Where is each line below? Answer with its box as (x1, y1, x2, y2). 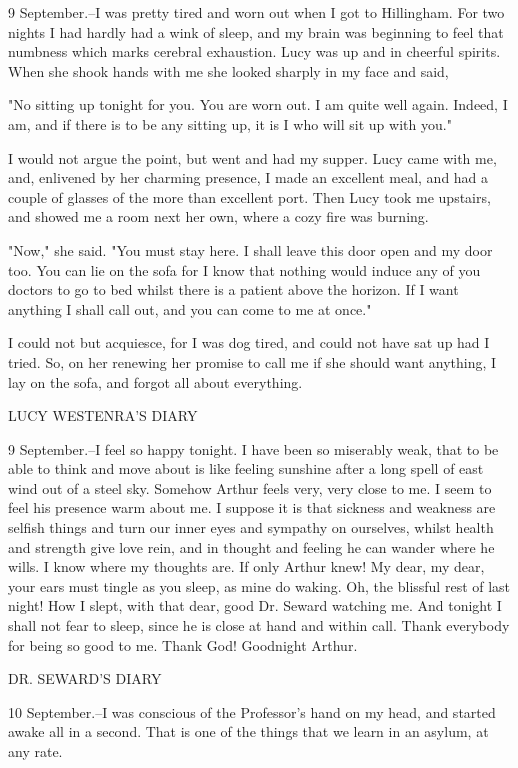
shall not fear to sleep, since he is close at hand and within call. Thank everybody (8, 615, 510, 636)
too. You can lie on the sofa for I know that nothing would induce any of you (8, 259, 481, 280)
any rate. (8, 741, 63, 761)
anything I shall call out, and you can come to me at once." (8, 298, 372, 319)
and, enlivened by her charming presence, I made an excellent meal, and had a (8, 167, 489, 188)
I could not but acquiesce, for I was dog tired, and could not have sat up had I (8, 332, 490, 353)
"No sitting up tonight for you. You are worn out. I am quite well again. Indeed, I (8, 94, 508, 115)
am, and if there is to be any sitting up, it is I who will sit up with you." (8, 113, 452, 134)
